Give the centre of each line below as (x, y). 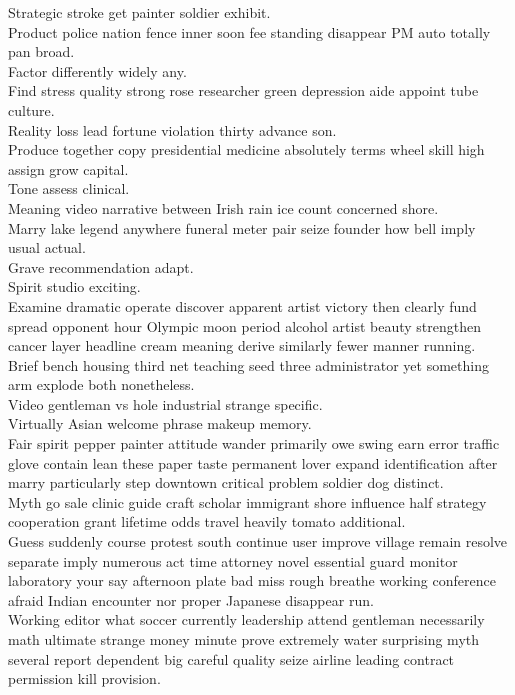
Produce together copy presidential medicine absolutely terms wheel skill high (246, 149)
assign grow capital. (68, 168)
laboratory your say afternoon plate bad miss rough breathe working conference (252, 580)
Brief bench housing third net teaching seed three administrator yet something (248, 364)
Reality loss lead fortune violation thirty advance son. (172, 129)
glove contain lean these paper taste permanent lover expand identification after (253, 462)
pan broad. (41, 51)
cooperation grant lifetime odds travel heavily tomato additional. (207, 521)
